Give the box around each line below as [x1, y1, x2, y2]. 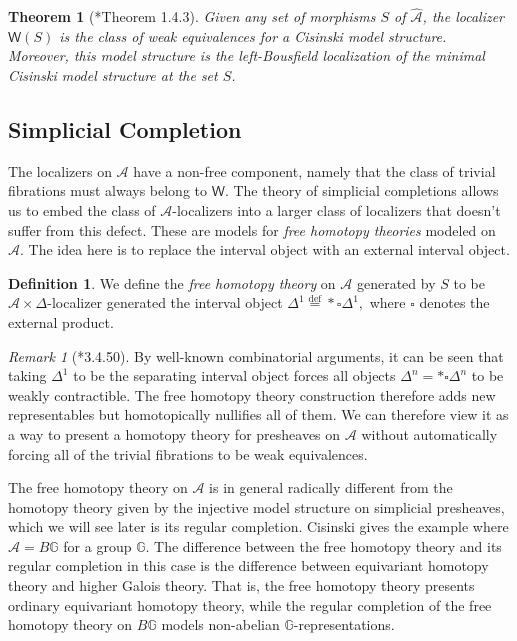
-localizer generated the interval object [47, 292, 283, 313]
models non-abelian [161, 614, 280, 635]
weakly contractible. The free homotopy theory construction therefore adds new [8, 384, 496, 405]
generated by [356, 272, 436, 293]
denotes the [419, 292, 490, 313]
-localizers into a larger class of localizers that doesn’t [172, 199, 501, 220]
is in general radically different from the [209, 477, 453, 498]
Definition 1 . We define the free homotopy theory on [8, 272, 336, 293]
